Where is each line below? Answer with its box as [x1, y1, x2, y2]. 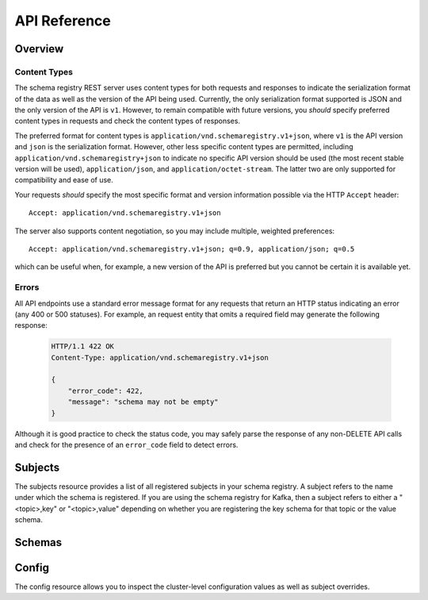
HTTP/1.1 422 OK [51, 342, 115, 351]
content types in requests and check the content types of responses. [14, 116, 241, 126]
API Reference [14, 12, 111, 29]
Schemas [14, 536, 63, 549]
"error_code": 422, [67, 386, 144, 395]
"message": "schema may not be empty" [67, 398, 219, 406]
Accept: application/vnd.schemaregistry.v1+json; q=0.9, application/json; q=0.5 [29, 244, 355, 253]
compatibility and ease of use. [14, 175, 114, 185]
